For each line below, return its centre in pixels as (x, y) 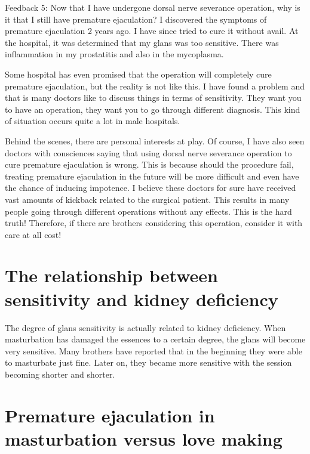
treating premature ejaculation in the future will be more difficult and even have (152, 176)
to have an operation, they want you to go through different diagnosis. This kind (153, 109)
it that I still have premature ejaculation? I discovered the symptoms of (136, 19)
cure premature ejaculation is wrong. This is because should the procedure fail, (149, 164)
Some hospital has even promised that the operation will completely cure (138, 74)
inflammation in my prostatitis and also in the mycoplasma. (114, 54)
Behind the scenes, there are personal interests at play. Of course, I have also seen (155, 140)
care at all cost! (33, 234)
